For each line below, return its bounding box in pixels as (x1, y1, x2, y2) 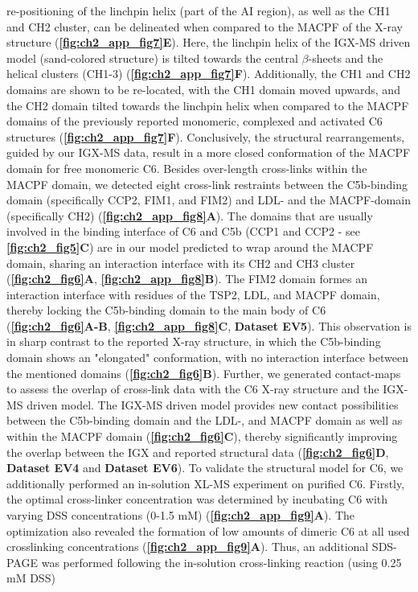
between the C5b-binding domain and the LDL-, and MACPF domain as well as (6, 412, 403, 429)
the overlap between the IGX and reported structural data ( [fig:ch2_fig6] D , (6, 443, 389, 460)
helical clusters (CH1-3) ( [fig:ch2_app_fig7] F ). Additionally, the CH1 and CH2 (6, 65, 411, 82)
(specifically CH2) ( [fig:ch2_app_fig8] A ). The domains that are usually (6, 207, 373, 224)
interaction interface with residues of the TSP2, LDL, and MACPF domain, (6, 286, 380, 302)
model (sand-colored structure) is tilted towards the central (6, 49, 298, 66)
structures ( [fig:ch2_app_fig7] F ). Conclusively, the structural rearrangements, (6, 128, 405, 145)
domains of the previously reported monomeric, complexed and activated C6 (6, 113, 383, 129)
